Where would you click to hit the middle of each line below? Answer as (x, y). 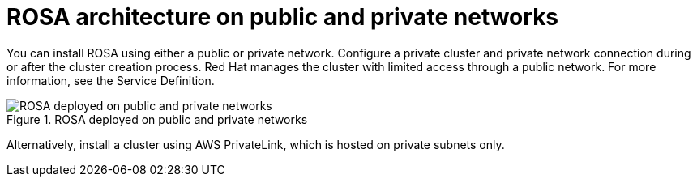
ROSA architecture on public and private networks (283, 17)
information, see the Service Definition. (111, 80)
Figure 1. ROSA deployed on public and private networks (157, 119)
